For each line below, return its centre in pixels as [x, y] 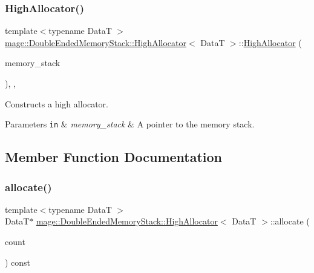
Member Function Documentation [114, 157]
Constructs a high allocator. [57, 103]
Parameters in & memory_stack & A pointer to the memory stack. [130, 124]
